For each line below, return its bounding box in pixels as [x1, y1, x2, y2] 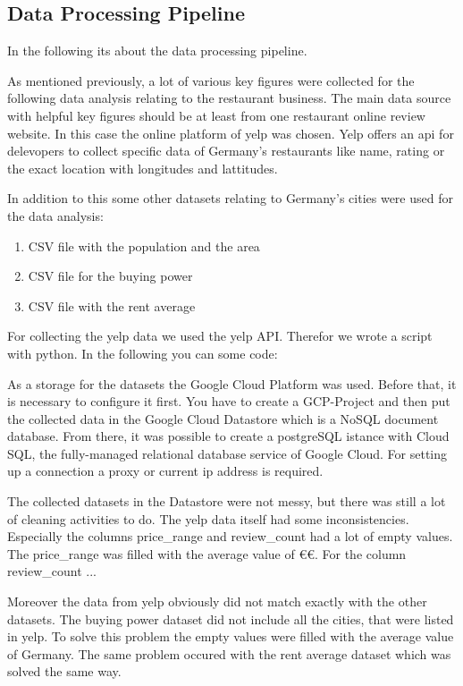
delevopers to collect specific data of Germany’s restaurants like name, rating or [7, 141, 445, 160]
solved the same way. [7, 662, 122, 681]
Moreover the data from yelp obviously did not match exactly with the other [7, 592, 427, 611]
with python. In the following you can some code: [7, 343, 278, 362]
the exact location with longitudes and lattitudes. [7, 158, 278, 177]
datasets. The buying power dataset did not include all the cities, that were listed [7, 609, 454, 628]
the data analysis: [7, 206, 104, 224]
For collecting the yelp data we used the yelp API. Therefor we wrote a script [7, 326, 433, 345]
